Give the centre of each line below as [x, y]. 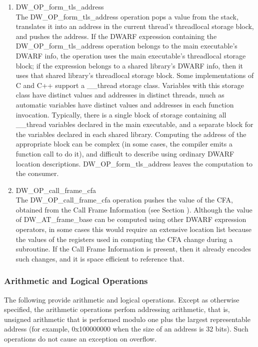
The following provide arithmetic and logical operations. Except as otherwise [122, 299]
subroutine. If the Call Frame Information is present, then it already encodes [133, 249]
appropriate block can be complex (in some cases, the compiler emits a [124, 144]
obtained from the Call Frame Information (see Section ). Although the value [134, 209]
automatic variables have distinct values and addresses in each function [125, 104]
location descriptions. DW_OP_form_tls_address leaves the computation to [134, 163]
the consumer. [37, 173]
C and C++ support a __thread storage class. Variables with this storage [130, 85]
